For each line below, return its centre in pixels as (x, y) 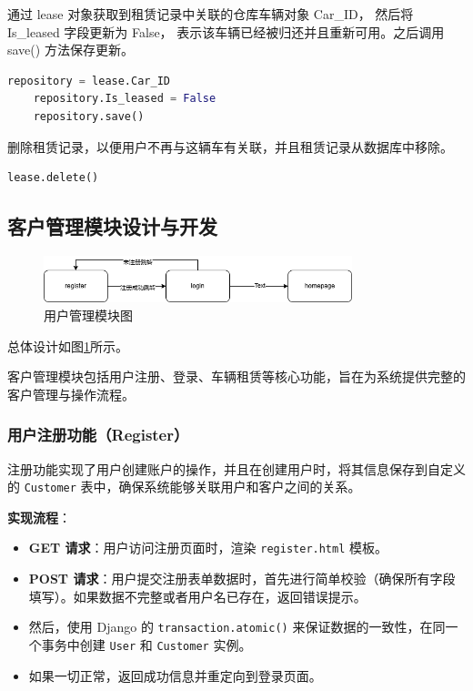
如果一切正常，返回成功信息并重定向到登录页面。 (175, 675)
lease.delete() (53, 178)
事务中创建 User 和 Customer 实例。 (146, 644)
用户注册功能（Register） (98, 435)
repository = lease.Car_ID (89, 81)
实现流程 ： (39, 517)
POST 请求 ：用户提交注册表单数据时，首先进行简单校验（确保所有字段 (242, 578)
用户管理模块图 (88, 315)
